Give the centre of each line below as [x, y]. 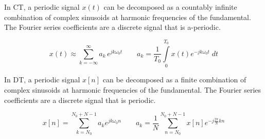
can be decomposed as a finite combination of [174, 80]
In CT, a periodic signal [42, 7]
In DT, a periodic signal [42, 80]
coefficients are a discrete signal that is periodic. [80, 100]
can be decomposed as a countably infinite [170, 7]
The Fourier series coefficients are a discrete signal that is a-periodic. [112, 27]
